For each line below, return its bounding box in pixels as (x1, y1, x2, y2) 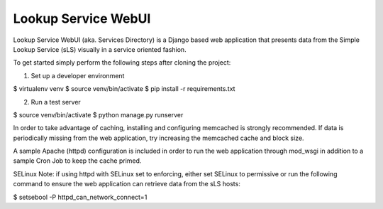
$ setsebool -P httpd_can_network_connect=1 (13, 193, 148, 201)
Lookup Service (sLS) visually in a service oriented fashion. (13, 45, 187, 53)
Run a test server (30, 97, 81, 106)
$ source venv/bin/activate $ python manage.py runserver (13, 110, 184, 119)
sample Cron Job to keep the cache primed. (13, 156, 142, 165)
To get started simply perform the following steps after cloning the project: (13, 58, 231, 67)
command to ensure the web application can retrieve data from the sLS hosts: (13, 180, 240, 188)
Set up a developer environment (30, 71, 125, 80)
